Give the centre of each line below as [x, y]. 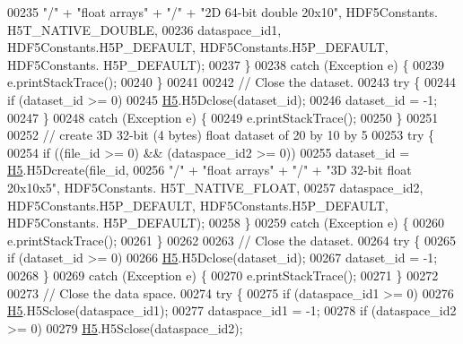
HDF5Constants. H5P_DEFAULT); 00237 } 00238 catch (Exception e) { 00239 [226, 64]
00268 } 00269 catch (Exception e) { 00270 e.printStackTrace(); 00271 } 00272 [223, 275]
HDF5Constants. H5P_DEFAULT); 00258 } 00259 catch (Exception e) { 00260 [226, 223]
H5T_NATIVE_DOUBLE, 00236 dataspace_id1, [144, 29]
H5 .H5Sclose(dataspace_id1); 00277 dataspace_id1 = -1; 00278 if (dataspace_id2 [232, 310]
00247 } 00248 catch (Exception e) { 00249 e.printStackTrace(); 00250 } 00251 [223, 117]
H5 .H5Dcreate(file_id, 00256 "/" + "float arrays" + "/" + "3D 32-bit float [210, 170]
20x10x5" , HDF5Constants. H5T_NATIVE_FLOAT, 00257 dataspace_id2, [215, 187]
